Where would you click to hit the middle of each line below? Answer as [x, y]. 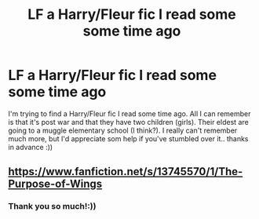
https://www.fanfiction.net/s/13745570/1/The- [126, 172]
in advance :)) [31, 147]
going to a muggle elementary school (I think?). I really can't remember [123, 130]
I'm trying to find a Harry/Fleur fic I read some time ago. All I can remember [129, 113]
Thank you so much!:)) [52, 206]
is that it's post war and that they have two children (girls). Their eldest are [128, 122]
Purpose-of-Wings [55, 184]
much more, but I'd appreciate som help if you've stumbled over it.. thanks [128, 138]
